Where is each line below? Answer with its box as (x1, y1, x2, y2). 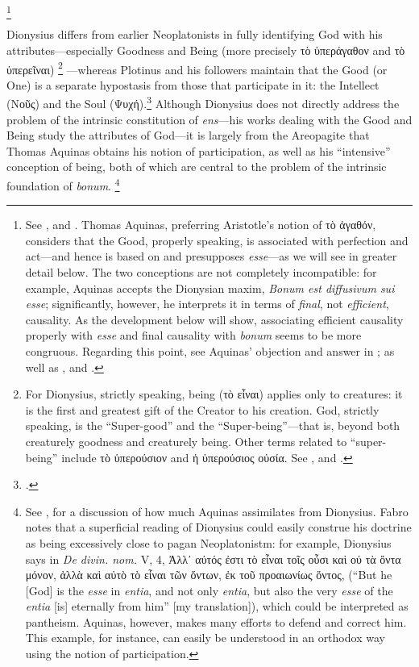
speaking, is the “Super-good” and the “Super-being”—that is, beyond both (25, 417, 400, 434)
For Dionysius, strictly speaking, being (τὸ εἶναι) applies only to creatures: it (25, 386, 403, 402)
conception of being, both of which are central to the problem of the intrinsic (6, 158, 387, 175)
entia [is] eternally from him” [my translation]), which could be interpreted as (25, 598, 409, 615)
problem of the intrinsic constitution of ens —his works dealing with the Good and (6, 110, 413, 127)
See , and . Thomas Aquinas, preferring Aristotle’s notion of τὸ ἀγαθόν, (25, 216, 376, 233)
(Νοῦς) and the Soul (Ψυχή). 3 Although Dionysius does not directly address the (6, 93, 400, 112)
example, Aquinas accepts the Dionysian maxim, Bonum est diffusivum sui (25, 279, 395, 296)
